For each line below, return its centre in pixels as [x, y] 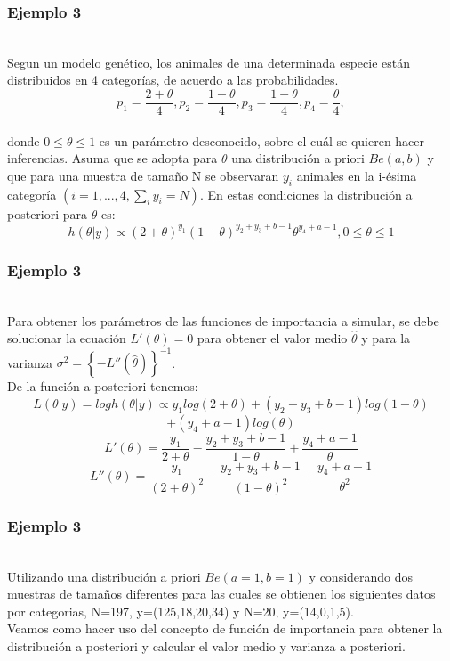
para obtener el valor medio [272, 338]
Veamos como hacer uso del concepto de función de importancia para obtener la [225, 628]
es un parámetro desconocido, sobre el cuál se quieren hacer [262, 140]
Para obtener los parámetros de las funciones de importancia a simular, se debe [223, 320]
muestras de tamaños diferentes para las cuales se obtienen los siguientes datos [221, 594]
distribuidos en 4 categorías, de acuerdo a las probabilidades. [173, 80]
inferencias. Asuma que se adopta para [112, 158]
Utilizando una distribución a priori [104, 576]
